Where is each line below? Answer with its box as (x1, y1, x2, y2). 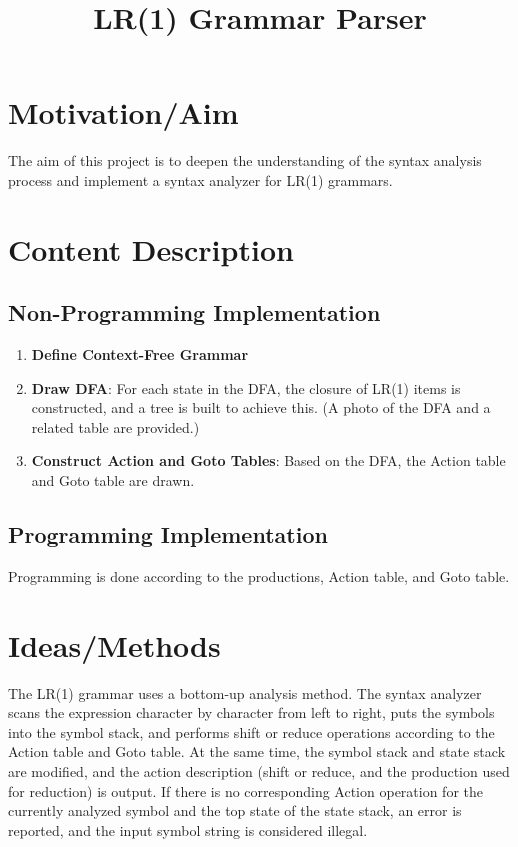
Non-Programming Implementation (8, 297, 381, 328)
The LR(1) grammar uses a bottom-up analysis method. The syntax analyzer (8, 682, 482, 703)
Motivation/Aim (8, 92, 239, 133)
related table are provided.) (31, 416, 200, 437)
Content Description (8, 228, 294, 269)
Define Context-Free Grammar (31, 344, 249, 365)
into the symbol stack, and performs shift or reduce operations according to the (8, 721, 495, 742)
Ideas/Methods (8, 624, 221, 665)
